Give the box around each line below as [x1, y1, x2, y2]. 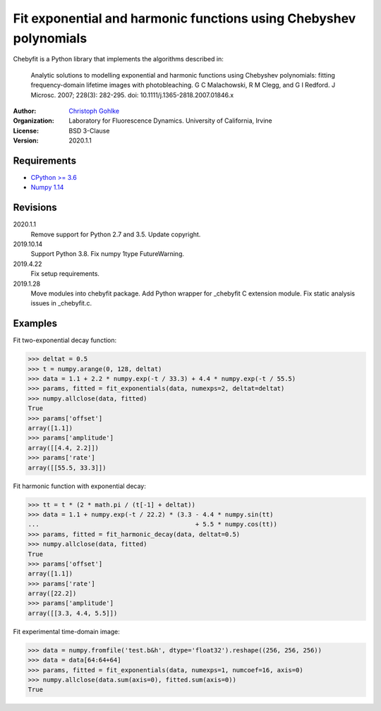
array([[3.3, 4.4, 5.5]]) [28, 609, 118, 617]
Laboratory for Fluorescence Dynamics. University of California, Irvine [68, 116, 272, 125]
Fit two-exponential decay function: [13, 336, 117, 345]
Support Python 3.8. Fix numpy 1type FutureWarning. [30, 250, 185, 258]
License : [13, 126, 39, 135]
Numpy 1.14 [30, 183, 64, 192]
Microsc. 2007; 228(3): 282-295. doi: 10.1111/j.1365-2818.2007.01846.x [30, 90, 234, 99]
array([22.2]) [28, 590, 77, 597]
